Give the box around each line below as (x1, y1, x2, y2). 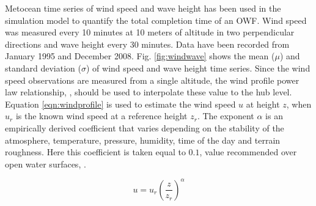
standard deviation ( (5, 61, 81, 74)
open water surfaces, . (5, 157, 86, 170)
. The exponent (197, 109, 254, 122)
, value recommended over (199, 145, 297, 158)
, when (286, 97, 312, 110)
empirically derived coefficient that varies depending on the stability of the (5, 121, 284, 134)
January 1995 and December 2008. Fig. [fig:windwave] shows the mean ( (5, 50, 275, 62)
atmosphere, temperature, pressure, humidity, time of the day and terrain (5, 133, 281, 146)
